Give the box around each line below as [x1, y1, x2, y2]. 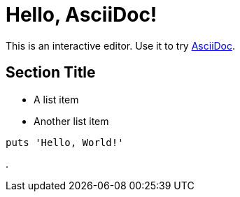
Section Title [6, 64, 96, 82]
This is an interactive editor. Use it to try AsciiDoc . [6, 39, 236, 52]
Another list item [34, 115, 109, 127]
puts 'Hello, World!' [6, 136, 124, 148]
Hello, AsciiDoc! [6, 3, 157, 27]
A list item [34, 93, 79, 105]
